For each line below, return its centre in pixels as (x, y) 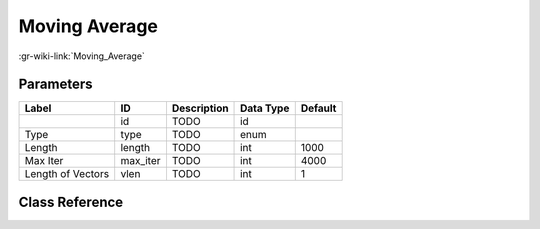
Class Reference (71, 201)
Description (200, 108)
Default (318, 108)
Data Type (265, 108)
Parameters (55, 84)
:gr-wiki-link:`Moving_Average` (81, 56)
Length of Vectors (67, 174)
